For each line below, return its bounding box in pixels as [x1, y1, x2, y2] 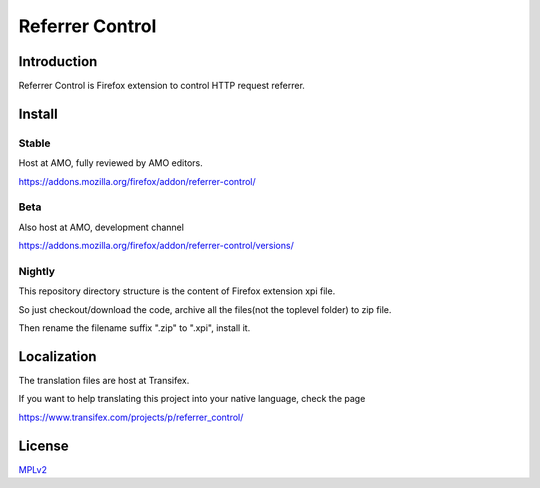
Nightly [18, 264, 55, 278]
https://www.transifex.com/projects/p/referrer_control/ [18, 411, 244, 423]
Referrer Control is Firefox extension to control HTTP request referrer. [18, 80, 305, 92]
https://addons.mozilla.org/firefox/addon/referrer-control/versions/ [18, 240, 294, 252]
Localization [18, 348, 97, 365]
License [18, 437, 69, 454]
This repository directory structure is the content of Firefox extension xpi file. [18, 285, 336, 297]
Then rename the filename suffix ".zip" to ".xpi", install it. [18, 322, 251, 334]
